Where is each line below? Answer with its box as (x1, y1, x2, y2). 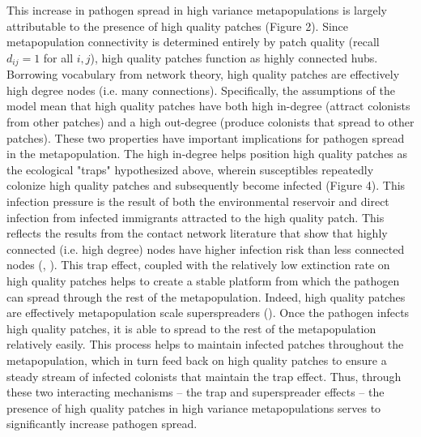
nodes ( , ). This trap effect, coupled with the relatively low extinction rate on (6, 256, 390, 273)
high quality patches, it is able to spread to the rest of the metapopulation (6, 319, 376, 336)
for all (43, 49, 74, 66)
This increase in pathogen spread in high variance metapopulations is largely (6, 2, 387, 18)
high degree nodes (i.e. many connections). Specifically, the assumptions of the (6, 81, 395, 98)
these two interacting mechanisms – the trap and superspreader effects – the (6, 383, 385, 401)
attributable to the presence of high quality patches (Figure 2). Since (6, 17, 349, 34)
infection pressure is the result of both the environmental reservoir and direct (6, 192, 389, 209)
